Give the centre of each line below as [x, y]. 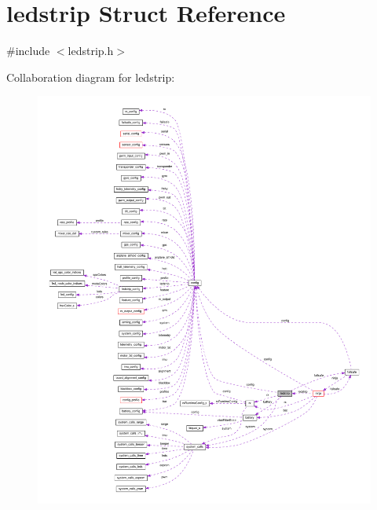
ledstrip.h [91, 51]
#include [28, 51]
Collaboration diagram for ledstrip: [91, 77]
